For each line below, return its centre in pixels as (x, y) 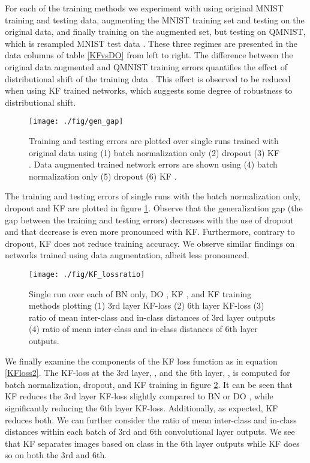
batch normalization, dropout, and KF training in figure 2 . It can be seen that (149, 384)
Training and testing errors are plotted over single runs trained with (154, 141)
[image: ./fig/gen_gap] (76, 122)
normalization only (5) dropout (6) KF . (103, 176)
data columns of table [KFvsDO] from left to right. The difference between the (149, 55)
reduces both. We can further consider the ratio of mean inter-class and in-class (151, 419)
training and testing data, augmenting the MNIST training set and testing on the (155, 20)
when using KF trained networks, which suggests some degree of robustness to (149, 90)
